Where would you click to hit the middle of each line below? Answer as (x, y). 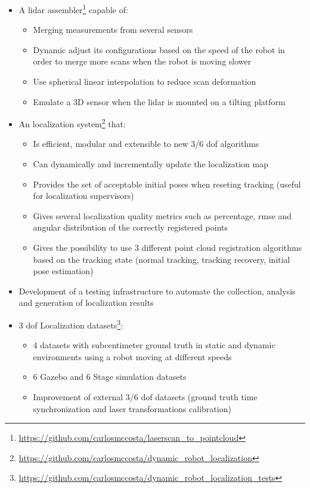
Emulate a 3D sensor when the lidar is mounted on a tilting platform (159, 101)
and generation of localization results (86, 303)
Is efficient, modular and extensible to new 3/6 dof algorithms (146, 144)
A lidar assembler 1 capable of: (73, 9)
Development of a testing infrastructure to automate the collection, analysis (157, 291)
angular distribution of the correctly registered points (130, 227)
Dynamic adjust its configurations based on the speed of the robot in (159, 49)
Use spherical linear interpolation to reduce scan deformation (145, 82)
